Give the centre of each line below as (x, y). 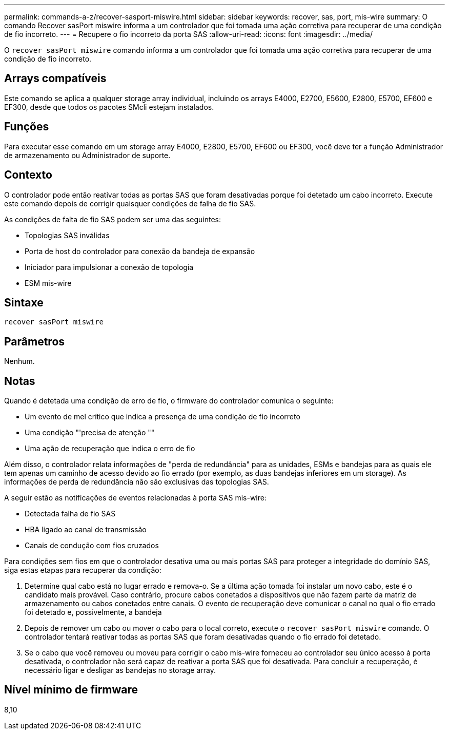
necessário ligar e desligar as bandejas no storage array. (120, 670)
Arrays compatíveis (55, 79)
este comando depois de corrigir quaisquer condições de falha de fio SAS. (130, 203)
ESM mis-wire (48, 283)
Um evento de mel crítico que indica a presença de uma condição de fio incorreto (162, 417)
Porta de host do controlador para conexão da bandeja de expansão (140, 251)
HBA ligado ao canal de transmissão (86, 530)
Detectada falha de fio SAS (70, 514)
